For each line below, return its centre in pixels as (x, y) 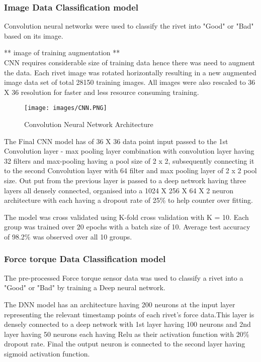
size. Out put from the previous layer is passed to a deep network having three (125, 180)
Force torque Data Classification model (85, 259)
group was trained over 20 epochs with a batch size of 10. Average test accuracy (127, 227)
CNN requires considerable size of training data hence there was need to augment (130, 62)
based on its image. (34, 35)
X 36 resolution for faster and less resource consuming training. (102, 92)
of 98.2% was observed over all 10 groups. (68, 236)
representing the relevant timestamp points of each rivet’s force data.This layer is (129, 314)
